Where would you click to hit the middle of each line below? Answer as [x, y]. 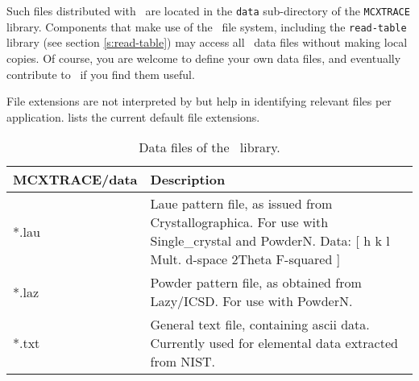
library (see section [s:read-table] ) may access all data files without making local [207, 42]
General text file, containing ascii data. [260, 325]
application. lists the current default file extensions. [133, 116]
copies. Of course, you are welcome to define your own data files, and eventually [204, 58]
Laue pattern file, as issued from [241, 204]
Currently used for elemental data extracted [274, 343]
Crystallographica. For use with [239, 222]
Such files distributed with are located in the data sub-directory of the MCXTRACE [208, 10]
